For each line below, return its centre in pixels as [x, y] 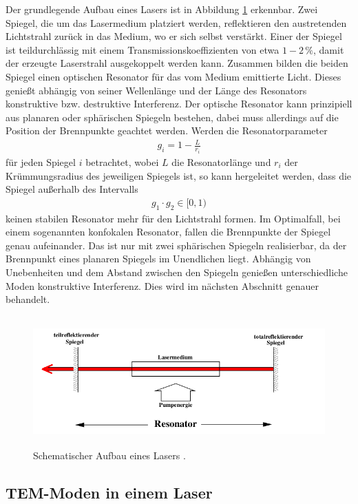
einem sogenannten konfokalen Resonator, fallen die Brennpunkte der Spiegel [168, 232]
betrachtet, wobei [122, 161]
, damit [329, 49]
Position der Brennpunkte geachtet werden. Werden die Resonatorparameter [167, 130]
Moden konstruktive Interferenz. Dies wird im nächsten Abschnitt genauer [162, 285]
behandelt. [28, 299]
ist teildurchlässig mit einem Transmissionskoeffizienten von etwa [143, 49]
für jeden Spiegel [41, 161]
